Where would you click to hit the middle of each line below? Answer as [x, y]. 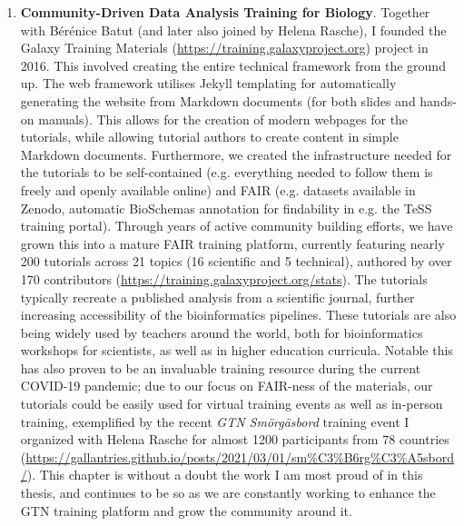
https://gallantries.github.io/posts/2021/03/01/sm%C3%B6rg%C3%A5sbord [240, 457]
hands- [438, 100]
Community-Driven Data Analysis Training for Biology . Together [225, 12]
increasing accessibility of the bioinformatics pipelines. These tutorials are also [238, 315]
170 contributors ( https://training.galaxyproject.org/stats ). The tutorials [224, 278]
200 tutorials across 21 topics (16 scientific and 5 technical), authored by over [236, 261]
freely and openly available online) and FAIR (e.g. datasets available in [218, 189]
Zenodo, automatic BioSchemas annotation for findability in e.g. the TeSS [226, 208]
